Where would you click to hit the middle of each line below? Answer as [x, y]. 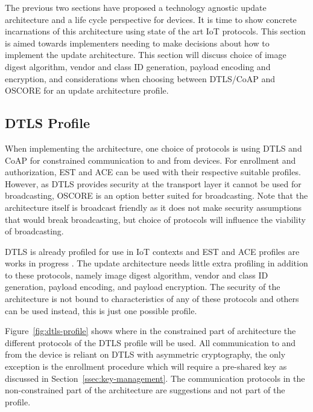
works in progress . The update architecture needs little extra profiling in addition [156, 263]
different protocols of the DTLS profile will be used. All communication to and [150, 342]
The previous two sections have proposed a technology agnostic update [136, 7]
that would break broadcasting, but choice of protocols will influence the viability [155, 219]
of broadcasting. [34, 231]
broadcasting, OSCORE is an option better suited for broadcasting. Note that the [156, 195]
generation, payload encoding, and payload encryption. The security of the [143, 287]
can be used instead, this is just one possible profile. [101, 310]
